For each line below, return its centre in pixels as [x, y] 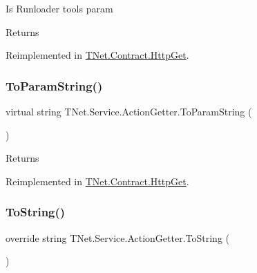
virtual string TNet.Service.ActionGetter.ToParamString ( [129, 111]
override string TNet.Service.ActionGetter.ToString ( [117, 237]
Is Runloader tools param [59, 8]
